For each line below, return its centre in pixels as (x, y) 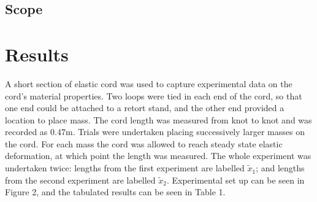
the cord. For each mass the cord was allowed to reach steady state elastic (144, 143)
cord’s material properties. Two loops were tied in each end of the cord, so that (154, 95)
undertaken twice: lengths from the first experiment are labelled (125, 168)
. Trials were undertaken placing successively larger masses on (189, 132)
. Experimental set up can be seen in (235, 180)
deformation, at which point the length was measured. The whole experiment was (158, 156)
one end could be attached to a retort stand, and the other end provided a (145, 108)
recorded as (26, 132)
